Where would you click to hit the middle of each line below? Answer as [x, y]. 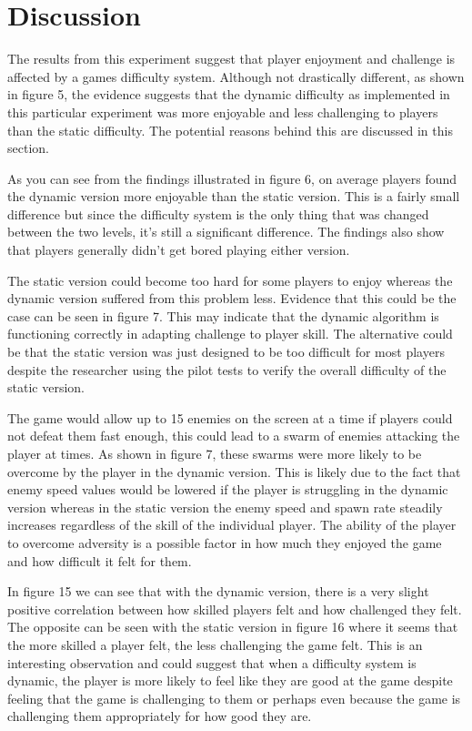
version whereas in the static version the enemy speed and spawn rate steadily [225, 507]
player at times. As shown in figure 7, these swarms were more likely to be [215, 453]
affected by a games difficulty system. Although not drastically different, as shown [236, 76]
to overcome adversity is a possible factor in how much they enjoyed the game [225, 542]
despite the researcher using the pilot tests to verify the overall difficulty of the [227, 369]
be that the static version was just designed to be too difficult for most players [226, 352]
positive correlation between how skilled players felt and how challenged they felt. [235, 609]
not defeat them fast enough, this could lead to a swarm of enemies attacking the [234, 436]
